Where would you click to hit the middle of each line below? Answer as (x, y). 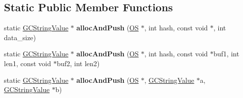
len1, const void (28, 63)
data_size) (20, 37)
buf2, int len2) (78, 63)
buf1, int (227, 54)
